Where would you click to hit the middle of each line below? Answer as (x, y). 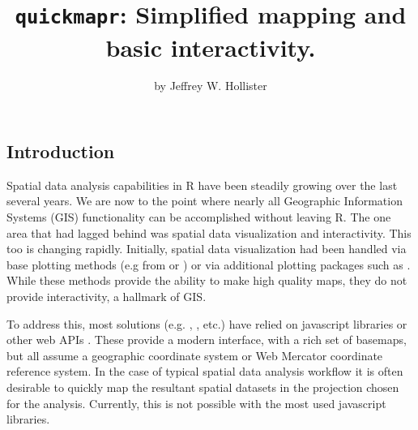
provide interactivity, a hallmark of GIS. (107, 296)
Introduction (61, 151)
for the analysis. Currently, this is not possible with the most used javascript (196, 403)
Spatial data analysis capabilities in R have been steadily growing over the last (202, 185)
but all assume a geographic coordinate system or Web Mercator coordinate (195, 355)
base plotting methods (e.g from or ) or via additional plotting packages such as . (209, 264)
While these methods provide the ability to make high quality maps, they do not (207, 280)
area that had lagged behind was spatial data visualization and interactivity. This (209, 232)
